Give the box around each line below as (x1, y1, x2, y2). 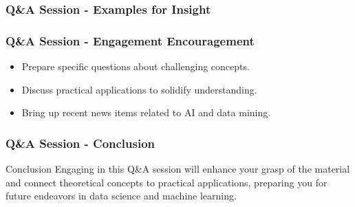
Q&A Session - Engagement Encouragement (6, 32, 255, 49)
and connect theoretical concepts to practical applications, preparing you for (6, 175, 327, 189)
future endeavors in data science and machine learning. (6, 188, 237, 203)
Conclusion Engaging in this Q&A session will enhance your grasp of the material (6, 162, 350, 176)
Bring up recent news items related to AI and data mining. (21, 105, 271, 120)
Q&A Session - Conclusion (6, 134, 155, 151)
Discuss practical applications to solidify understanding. (21, 82, 257, 96)
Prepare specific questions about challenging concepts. (21, 59, 250, 74)
